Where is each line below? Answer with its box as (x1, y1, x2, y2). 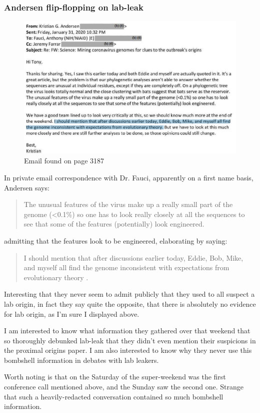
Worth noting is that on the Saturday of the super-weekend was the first (4, 371, 226, 382)
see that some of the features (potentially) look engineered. (23, 219, 204, 229)
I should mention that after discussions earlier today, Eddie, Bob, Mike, (23, 252, 243, 263)
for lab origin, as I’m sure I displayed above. (4, 308, 139, 319)
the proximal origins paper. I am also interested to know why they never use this (4, 345, 252, 355)
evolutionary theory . (23, 272, 88, 282)
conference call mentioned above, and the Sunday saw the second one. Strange (4, 381, 243, 392)
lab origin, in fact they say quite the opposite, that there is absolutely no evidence (4, 298, 256, 309)
